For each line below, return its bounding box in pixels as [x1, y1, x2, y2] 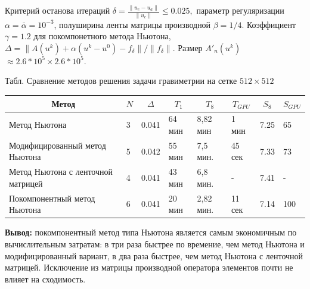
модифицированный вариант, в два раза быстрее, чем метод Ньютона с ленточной [5, 249, 303, 262]
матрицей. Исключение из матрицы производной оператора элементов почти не [5, 261, 293, 274]
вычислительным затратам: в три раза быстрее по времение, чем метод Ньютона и [5, 237, 305, 250]
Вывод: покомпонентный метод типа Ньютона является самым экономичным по [5, 226, 297, 238]
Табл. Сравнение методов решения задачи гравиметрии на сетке [5, 74, 237, 87]
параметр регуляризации [196, 4, 284, 17]
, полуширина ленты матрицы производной [54, 18, 211, 30]
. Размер [172, 41, 203, 54]
